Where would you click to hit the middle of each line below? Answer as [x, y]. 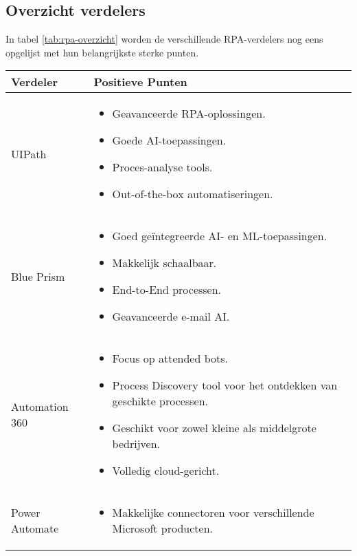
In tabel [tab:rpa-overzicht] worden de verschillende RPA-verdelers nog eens [164, 39]
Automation [40, 407]
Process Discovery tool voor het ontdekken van [225, 385]
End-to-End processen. [167, 290]
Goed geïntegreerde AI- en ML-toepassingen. [220, 236]
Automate [35, 528]
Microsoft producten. [163, 528]
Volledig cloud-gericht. [166, 471]
